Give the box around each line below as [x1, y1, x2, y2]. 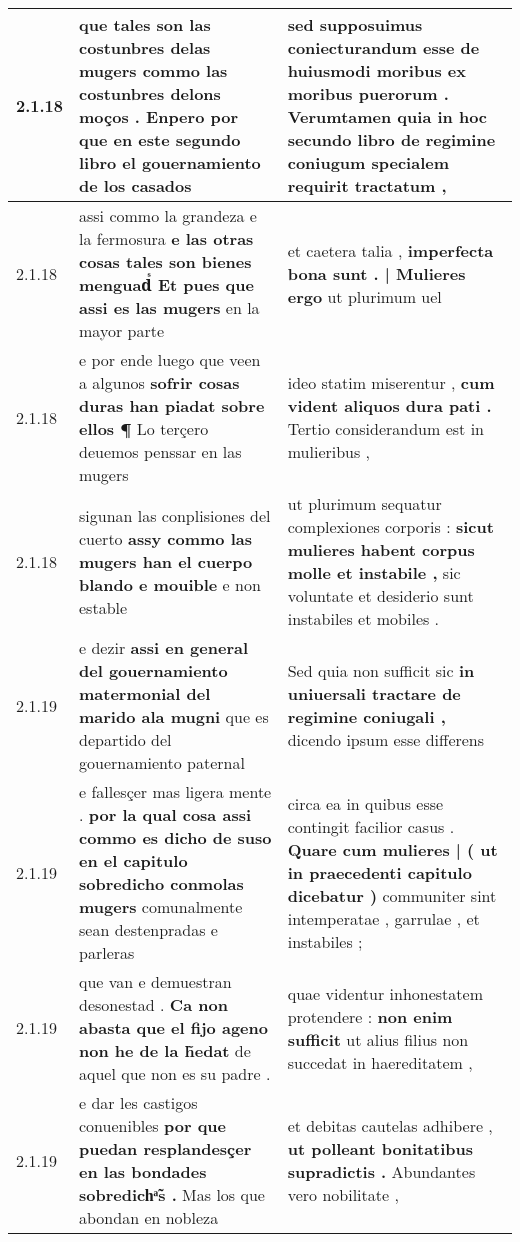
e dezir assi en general [79, 636, 249, 659]
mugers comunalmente [79, 895, 243, 918]
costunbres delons [79, 82, 221, 105]
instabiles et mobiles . [287, 607, 440, 630]
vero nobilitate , [287, 1183, 399, 1206]
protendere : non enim [287, 1004, 453, 1028]
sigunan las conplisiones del [79, 503, 271, 527]
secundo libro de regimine [287, 128, 496, 151]
